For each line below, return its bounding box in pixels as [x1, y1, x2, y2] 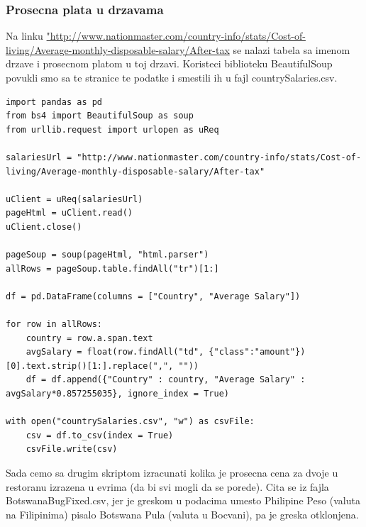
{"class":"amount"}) [209, 347, 306, 357]
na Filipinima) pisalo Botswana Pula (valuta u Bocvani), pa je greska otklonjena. [6, 506, 359, 521]
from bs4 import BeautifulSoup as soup [6, 111, 194, 121]
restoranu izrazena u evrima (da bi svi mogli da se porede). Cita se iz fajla [6, 479, 329, 494]
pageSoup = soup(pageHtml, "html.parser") [6, 250, 209, 260]
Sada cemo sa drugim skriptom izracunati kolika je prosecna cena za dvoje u [6, 465, 338, 480]
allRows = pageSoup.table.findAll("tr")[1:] [6, 263, 219, 274]
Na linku [6, 28, 43, 43]
